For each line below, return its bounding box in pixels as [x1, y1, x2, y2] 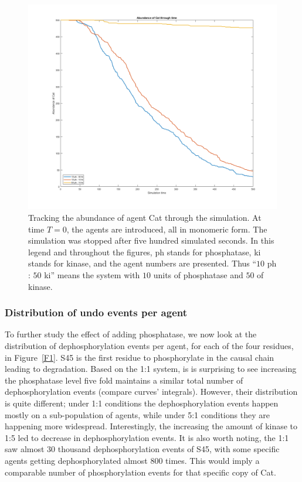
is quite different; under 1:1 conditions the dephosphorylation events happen [5, 397, 279, 409]
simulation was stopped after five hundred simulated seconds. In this [28, 234, 274, 247]
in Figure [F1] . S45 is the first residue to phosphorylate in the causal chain [5, 351, 274, 363]
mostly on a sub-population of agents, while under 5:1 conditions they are [5, 408, 270, 421]
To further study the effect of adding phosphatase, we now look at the [5, 328, 257, 340]
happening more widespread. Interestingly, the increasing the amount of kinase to [5, 420, 298, 432]
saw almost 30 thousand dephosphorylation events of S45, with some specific [5, 443, 280, 455]
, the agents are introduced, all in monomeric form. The [66, 223, 267, 235]
